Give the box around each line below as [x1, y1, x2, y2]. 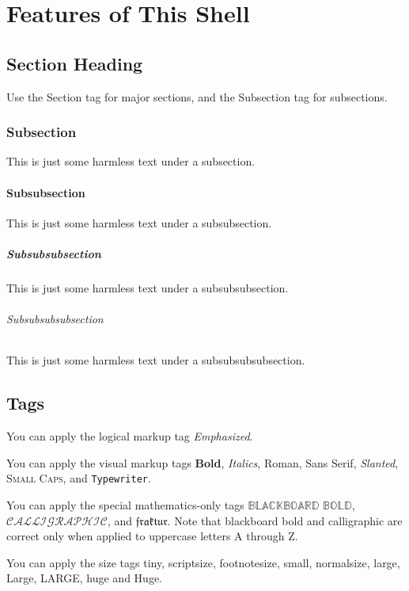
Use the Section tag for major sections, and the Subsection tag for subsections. [6, 88, 388, 105]
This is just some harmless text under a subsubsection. [6, 214, 272, 231]
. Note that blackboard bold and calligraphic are [167, 512, 403, 528]
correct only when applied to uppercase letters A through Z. [6, 528, 298, 544]
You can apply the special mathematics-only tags [6, 496, 244, 513]
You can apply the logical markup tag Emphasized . [6, 428, 253, 444]
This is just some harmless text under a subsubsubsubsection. [6, 352, 305, 368]
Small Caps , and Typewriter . [6, 470, 151, 486]
